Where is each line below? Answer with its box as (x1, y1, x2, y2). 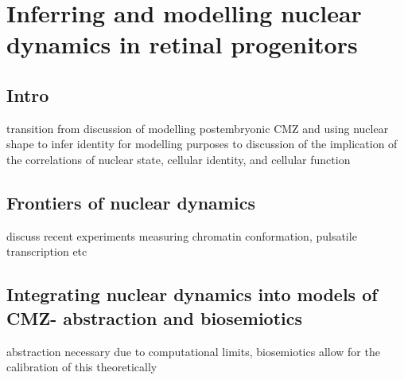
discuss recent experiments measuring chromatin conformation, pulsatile (6, 227, 357, 244)
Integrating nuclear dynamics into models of (6, 282, 378, 307)
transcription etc (6, 243, 87, 260)
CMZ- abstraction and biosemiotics (6, 305, 303, 330)
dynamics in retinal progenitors (6, 28, 358, 61)
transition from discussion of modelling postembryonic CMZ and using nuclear (6, 119, 389, 136)
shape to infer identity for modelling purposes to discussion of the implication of (6, 135, 398, 152)
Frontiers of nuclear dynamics (6, 190, 255, 214)
